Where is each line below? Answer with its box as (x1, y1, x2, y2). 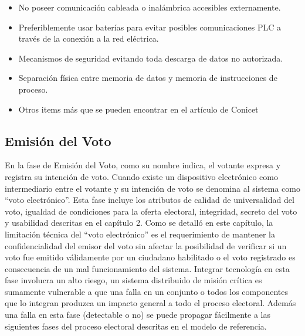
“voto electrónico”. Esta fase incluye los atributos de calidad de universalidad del (5, 194, 294, 206)
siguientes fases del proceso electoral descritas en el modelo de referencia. (5, 320, 267, 332)
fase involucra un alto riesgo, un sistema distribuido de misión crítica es (5, 274, 262, 286)
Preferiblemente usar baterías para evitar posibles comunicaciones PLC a (18, 21, 282, 33)
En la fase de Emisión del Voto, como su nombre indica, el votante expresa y (5, 159, 281, 171)
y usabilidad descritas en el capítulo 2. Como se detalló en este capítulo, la (5, 216, 273, 229)
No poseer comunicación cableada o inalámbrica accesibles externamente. (18, 1, 281, 13)
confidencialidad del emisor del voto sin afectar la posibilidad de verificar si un (5, 239, 287, 252)
